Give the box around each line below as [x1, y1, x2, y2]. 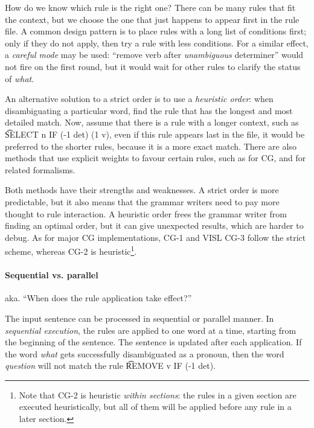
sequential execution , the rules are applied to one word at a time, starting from [5, 324, 296, 336]
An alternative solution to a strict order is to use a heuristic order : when [5, 92, 274, 105]
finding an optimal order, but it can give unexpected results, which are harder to [5, 219, 304, 232]
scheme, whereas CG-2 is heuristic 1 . [5, 243, 137, 257]
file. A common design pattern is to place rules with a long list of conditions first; [5, 25, 307, 37]
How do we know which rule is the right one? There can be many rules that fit [5, 1, 296, 13]
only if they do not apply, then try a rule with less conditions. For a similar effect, [5, 36, 309, 49]
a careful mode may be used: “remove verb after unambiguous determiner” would [5, 48, 304, 61]
